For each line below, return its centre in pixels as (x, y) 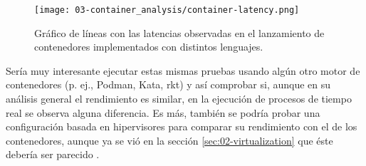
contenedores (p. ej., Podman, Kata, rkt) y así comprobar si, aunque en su (168, 84)
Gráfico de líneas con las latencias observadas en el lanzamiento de (179, 32)
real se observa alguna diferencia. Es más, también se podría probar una (163, 112)
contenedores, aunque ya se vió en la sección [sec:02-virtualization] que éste (169, 140)
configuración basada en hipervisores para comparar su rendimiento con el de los (182, 126)
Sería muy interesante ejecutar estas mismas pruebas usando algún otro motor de (183, 70)
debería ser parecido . (53, 154)
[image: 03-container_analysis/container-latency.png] (167, 10)
